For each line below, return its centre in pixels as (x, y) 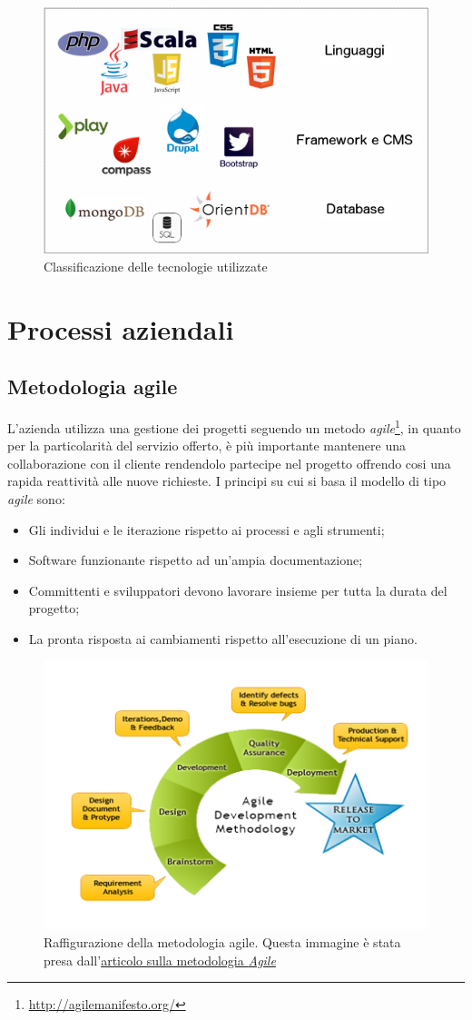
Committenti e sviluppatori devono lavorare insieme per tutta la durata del (238, 590)
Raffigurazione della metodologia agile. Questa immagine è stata (222, 941)
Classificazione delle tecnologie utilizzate (156, 266)
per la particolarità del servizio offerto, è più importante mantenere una (207, 446)
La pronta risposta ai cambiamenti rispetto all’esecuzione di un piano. (223, 638)
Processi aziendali (121, 328)
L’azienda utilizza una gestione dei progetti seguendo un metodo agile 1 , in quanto (234, 426)
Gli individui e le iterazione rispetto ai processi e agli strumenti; (206, 529)
